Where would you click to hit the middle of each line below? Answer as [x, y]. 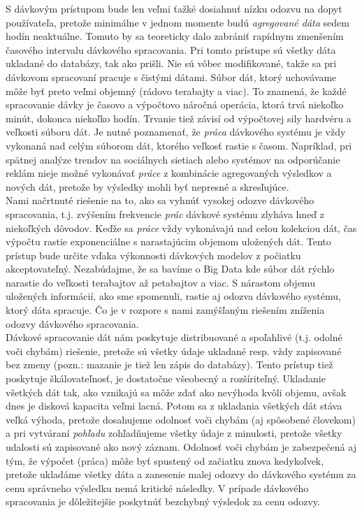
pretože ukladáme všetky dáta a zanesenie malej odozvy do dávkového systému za [181, 474]
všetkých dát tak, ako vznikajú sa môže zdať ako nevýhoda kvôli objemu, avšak [176, 392]
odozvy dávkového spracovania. [72, 323]
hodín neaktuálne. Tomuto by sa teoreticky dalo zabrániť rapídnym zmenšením [175, 36]
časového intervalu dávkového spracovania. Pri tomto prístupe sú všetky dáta [171, 49]
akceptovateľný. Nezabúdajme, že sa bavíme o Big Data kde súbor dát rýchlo [170, 269]
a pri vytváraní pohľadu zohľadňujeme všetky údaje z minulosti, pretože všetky [174, 433]
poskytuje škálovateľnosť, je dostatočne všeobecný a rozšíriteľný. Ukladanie [166, 378]
